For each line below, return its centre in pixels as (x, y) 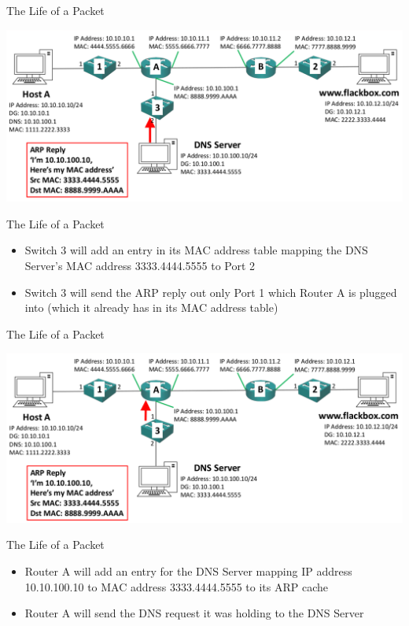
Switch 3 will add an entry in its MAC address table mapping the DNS (196, 250)
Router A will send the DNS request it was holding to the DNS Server (194, 613)
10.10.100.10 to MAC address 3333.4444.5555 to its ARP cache (177, 586)
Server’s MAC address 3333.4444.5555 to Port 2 (140, 265)
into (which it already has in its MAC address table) (151, 307)
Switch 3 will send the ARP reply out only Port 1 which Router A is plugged (211, 292)
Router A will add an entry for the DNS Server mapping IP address (188, 571)
